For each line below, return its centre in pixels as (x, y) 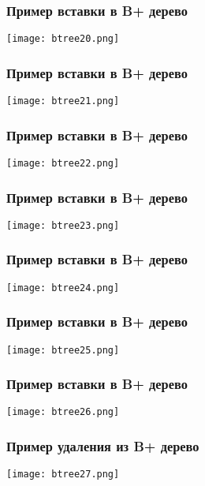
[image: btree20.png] (63, 39)
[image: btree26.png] (63, 412)
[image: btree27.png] (63, 475)
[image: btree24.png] (63, 288)
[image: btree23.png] (63, 225)
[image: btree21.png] (63, 101)
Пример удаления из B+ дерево (103, 446)
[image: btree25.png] (63, 350)
